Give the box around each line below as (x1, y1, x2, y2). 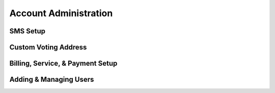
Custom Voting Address (9, 43, 87, 52)
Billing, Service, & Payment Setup (9, 59, 118, 68)
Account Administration (9, 8, 113, 19)
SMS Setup (9, 27, 46, 35)
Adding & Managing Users (9, 75, 94, 84)
